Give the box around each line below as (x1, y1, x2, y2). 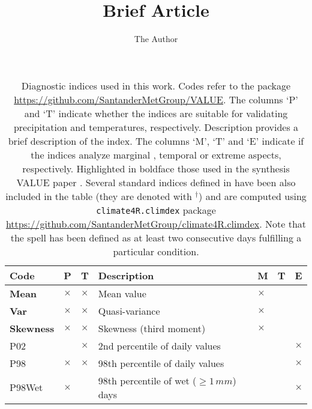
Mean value (98, 286, 146, 300)
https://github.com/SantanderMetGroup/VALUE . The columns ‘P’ (14, 92, 298, 106)
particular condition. (113, 244, 199, 258)
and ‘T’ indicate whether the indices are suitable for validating (24, 106, 288, 120)
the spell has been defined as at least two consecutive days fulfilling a (10, 230, 302, 244)
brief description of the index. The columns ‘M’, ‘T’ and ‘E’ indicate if (8, 133, 304, 148)
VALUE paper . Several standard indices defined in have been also (16, 175, 296, 189)
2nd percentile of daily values (98, 338, 221, 353)
